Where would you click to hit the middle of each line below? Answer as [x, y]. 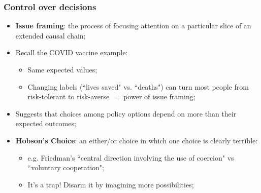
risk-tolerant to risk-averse [69, 96]
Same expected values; [62, 69]
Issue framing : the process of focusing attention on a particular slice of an [133, 26]
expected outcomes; [46, 123]
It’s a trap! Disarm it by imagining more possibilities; [111, 184]
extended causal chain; [51, 35]
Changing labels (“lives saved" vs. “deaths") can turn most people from [138, 86]
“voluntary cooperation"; [66, 167]
